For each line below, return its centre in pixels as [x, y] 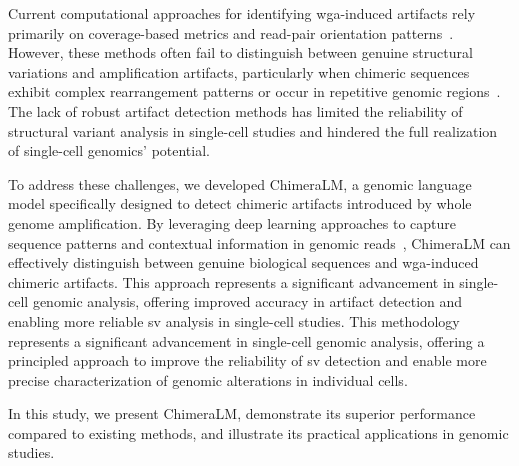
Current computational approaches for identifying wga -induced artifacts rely [242, 13]
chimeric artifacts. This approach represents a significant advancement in [231, 281]
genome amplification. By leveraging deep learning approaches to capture [232, 222]
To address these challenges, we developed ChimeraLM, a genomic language [240, 183]
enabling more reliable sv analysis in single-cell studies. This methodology [234, 320]
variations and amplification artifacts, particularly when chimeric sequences [239, 71]
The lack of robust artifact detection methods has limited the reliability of [235, 110]
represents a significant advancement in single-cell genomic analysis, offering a [246, 340]
